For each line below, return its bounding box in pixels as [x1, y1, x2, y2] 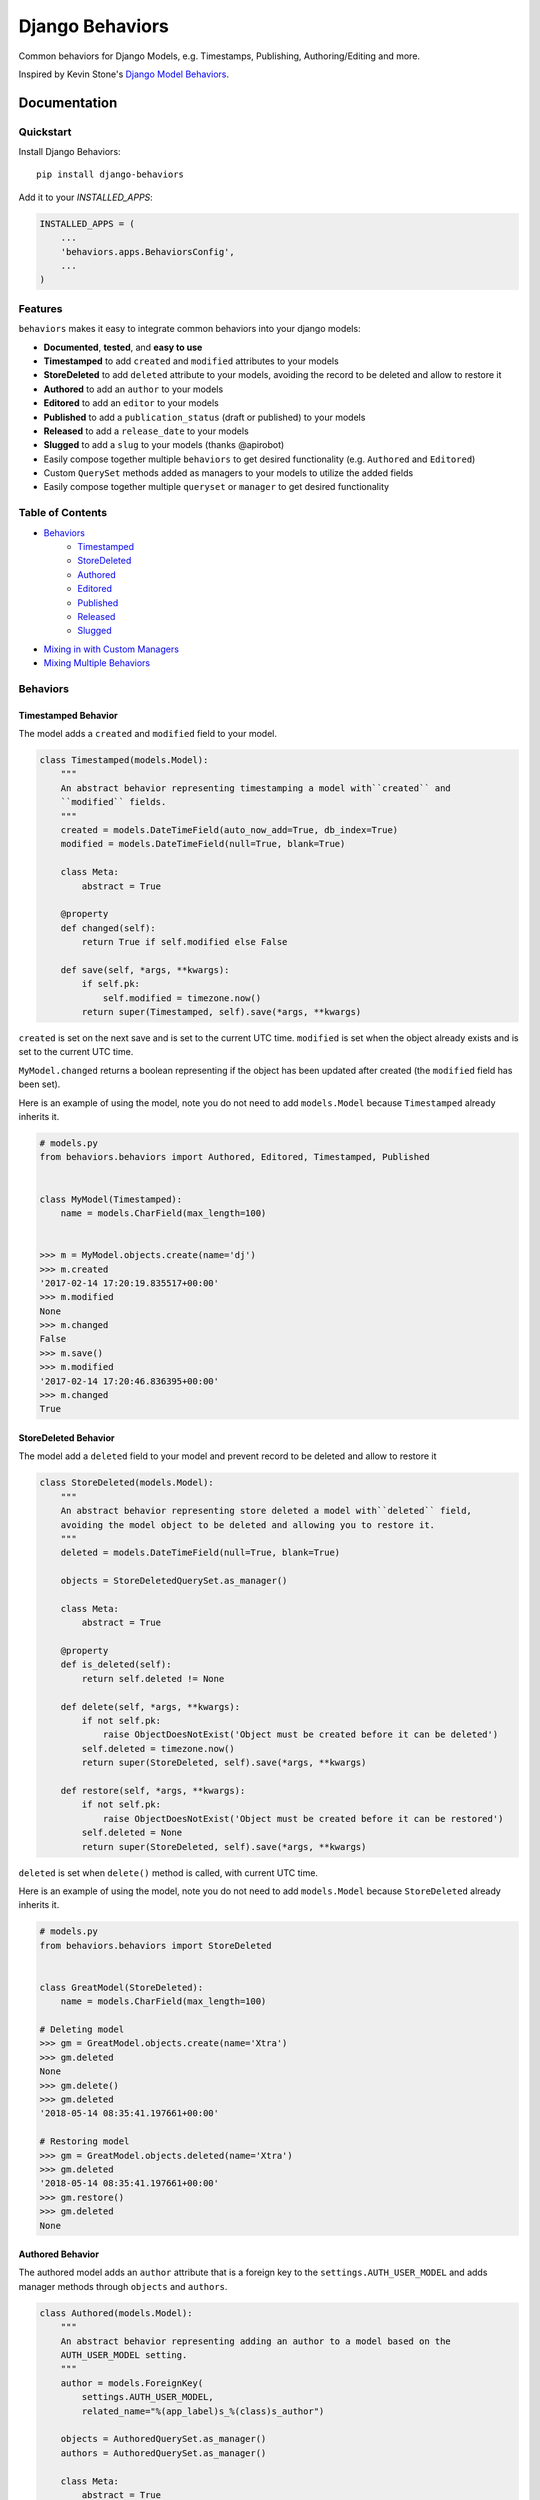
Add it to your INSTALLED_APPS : [18, 191, 154, 203]
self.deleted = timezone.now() [81, 1743, 235, 1754]
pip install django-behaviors [36, 169, 185, 180]
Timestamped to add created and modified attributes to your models [43, 355, 339, 367]
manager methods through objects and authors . [18, 2280, 228, 2292]
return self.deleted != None [81, 1673, 225, 1684]
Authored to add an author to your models [43, 383, 224, 395]
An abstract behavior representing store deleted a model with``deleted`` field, [60, 1505, 472, 1517]
